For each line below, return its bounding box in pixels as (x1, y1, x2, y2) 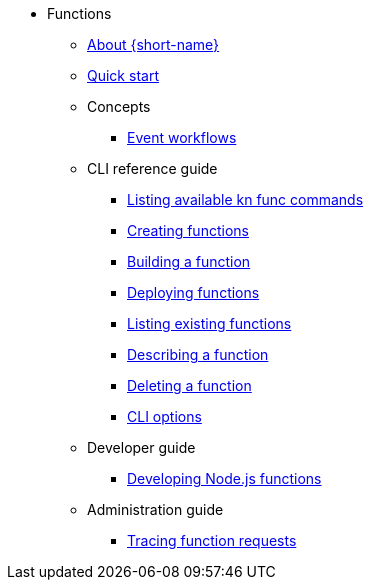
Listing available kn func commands (127, 191, 364, 208)
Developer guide (87, 439, 196, 456)
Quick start (87, 67, 159, 84)
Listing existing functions (127, 315, 292, 332)
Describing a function (127, 346, 269, 363)
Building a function (127, 253, 251, 270)
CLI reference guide (87, 160, 218, 177)
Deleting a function (127, 377, 252, 394)
